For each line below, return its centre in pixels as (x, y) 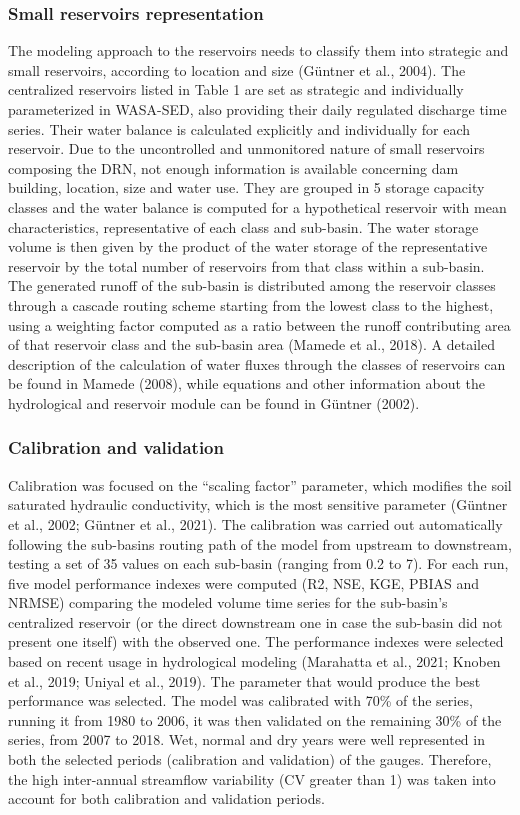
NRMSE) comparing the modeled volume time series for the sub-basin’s (228, 602)
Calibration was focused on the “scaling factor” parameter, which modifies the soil (260, 484)
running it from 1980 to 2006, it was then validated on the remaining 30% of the (255, 719)
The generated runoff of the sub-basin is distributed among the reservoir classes (252, 285)
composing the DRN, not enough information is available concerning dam (233, 167)
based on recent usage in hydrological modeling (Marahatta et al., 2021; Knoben (254, 661)
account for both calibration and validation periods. (166, 798)
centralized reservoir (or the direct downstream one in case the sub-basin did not (255, 621)
